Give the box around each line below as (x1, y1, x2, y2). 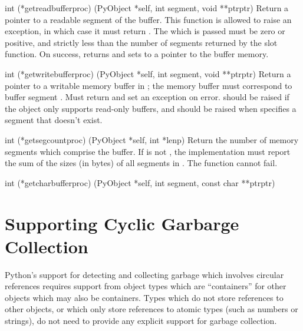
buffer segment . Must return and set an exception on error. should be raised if (5, 91, 289, 103)
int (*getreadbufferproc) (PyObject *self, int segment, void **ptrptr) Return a (5, 2, 289, 14)
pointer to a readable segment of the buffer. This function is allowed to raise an (5, 13, 292, 25)
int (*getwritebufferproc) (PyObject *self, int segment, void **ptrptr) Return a (5, 67, 291, 80)
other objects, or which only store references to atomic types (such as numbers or (5, 303, 298, 315)
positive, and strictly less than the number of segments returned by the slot (5, 36, 278, 48)
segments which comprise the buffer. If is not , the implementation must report (5, 145, 291, 157)
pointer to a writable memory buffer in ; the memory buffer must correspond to (5, 79, 292, 91)
